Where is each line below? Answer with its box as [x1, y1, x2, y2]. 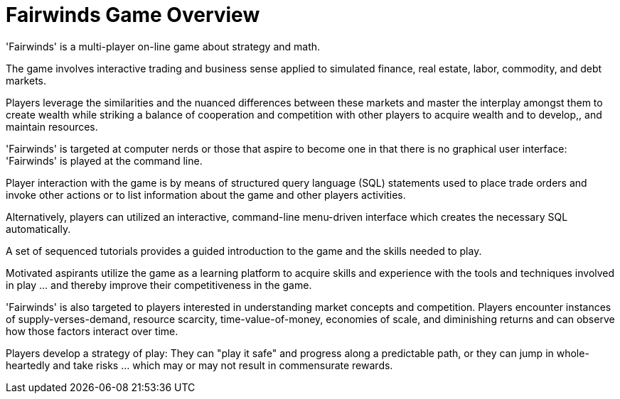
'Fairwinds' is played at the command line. [6, 154, 203, 167]
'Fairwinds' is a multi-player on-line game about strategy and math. [6, 40, 321, 53]
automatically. [6, 222, 71, 235]
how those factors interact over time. [6, 324, 178, 337]
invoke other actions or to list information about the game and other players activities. [6, 188, 406, 201]
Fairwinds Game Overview [6, 3, 260, 27]
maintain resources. [6, 120, 98, 133]
